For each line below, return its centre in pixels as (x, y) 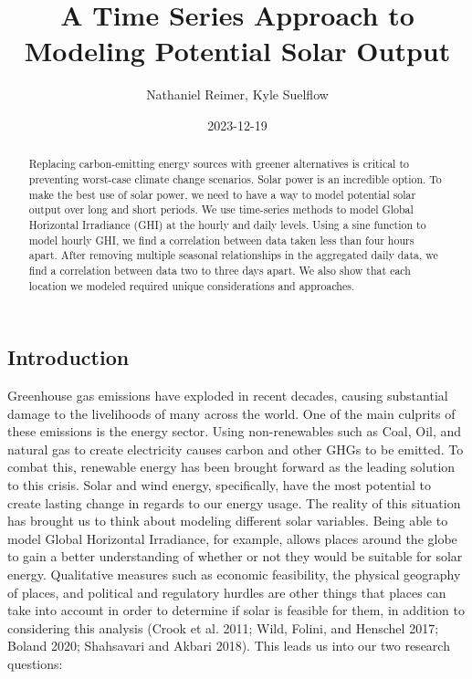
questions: (35, 663)
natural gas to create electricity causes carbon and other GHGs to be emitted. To (236, 449)
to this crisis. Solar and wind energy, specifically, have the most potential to (220, 484)
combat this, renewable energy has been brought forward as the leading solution (231, 467)
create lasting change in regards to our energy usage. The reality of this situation (234, 502)
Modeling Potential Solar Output (237, 51)
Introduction (68, 357)
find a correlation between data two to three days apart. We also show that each (220, 270)
